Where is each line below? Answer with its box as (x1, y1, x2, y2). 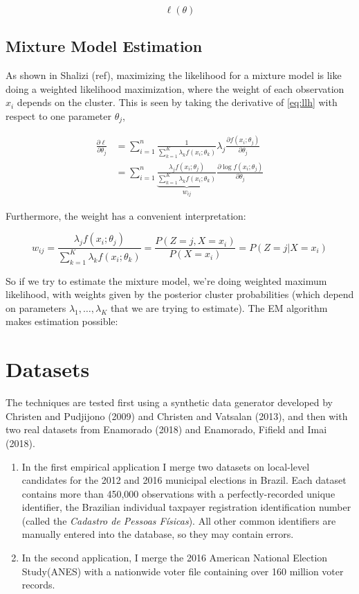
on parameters (6, 300, 66, 315)
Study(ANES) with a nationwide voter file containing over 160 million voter (21, 564, 344, 578)
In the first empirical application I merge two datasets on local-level (21, 459, 310, 473)
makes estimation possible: (6, 314, 118, 329)
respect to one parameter (6, 108, 112, 123)
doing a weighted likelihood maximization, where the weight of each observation (6, 81, 344, 96)
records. (21, 577, 55, 592)
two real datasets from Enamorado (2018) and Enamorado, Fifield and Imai (6, 422, 327, 437)
